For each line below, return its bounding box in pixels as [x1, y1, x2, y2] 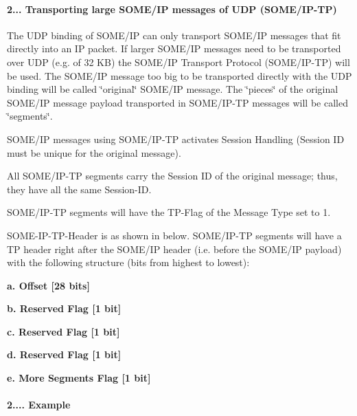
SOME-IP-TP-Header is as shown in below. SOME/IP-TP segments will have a [7, 228, 342, 242]
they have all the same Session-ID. [7, 182, 152, 196]
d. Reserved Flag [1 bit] [7, 347, 122, 362]
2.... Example [7, 397, 71, 412]
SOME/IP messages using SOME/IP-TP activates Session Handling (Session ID [7, 131, 345, 146]
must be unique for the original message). [7, 145, 181, 160]
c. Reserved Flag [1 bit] [7, 324, 120, 338]
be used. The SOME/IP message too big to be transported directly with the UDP [7, 68, 352, 83]
